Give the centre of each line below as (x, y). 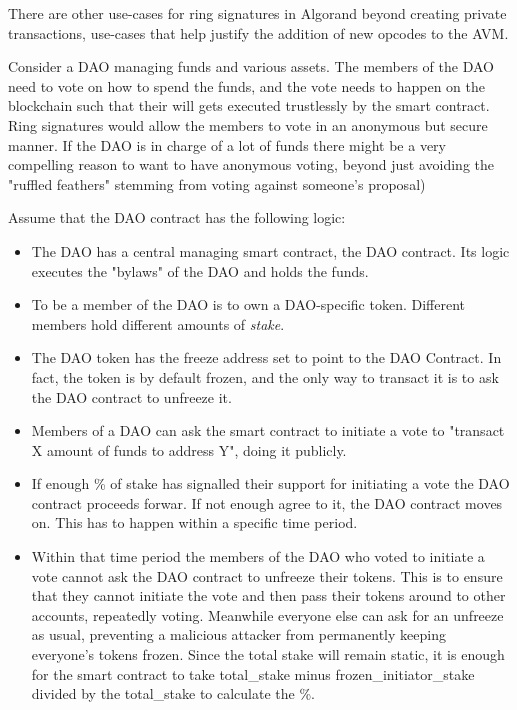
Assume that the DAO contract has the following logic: (177, 217)
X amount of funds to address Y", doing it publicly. (189, 449)
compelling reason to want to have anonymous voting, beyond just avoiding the (251, 164)
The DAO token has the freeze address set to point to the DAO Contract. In (266, 357)
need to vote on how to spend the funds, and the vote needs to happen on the (247, 85)
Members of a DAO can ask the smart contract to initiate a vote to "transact (268, 430)
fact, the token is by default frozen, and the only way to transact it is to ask (265, 376)
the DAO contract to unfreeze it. (131, 396)
